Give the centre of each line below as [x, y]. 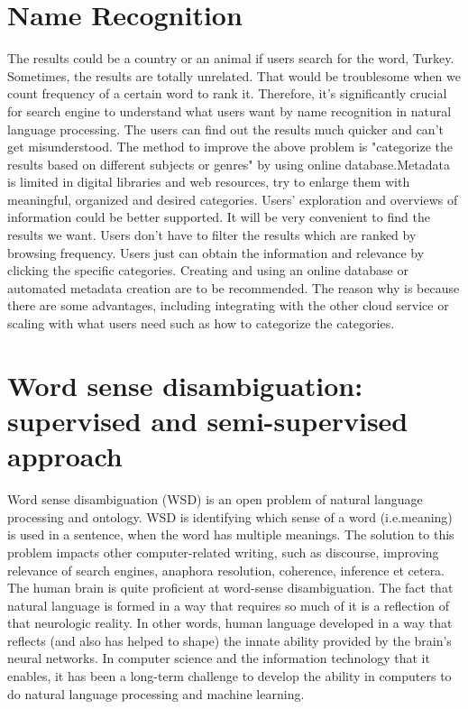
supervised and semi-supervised [208, 420]
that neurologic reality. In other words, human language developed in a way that [230, 623]
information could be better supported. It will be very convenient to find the [219, 217]
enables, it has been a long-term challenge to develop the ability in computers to [229, 676]
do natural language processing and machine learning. [156, 693]
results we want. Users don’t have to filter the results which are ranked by [212, 235]
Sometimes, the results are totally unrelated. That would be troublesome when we [234, 75]
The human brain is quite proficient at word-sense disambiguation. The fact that [230, 588]
